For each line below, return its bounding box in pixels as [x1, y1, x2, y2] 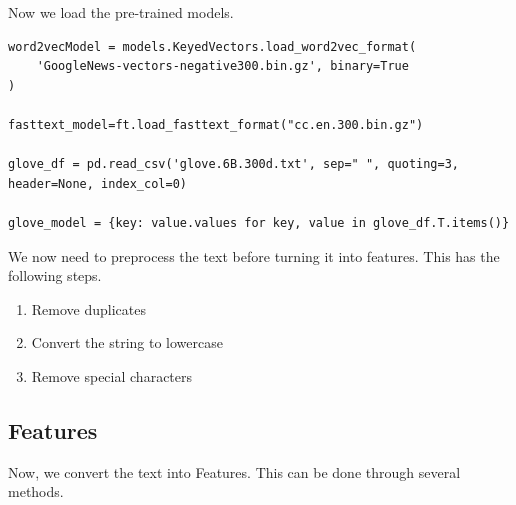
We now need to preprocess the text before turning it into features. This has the [8, 245, 500, 266]
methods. [8, 481, 64, 502]
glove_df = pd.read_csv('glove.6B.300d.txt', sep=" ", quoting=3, [8, 157, 460, 172]
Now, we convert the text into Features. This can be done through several [8, 461, 461, 482]
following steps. [8, 265, 102, 286]
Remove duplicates [31, 298, 146, 319]
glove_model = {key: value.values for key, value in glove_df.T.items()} [8, 215, 510, 230]
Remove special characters [31, 365, 193, 386]
